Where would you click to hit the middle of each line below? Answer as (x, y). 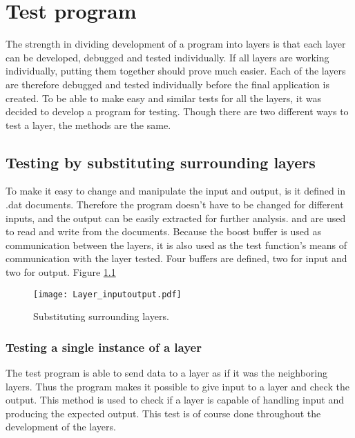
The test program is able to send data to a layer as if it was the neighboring (167, 373)
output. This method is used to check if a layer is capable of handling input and (175, 400)
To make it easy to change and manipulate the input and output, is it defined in (176, 191)
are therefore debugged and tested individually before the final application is (167, 84)
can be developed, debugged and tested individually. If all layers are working (167, 57)
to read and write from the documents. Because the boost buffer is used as (163, 231)
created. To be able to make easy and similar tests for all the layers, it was (164, 98)
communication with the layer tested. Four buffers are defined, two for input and (176, 258)
